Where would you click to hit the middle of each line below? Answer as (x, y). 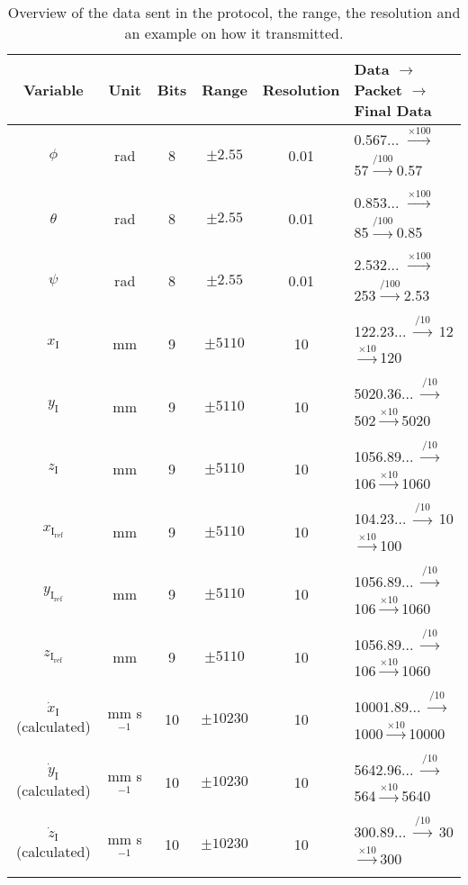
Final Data (393, 110)
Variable (53, 90)
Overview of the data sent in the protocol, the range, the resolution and (234, 12)
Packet (378, 90)
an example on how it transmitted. (234, 33)
